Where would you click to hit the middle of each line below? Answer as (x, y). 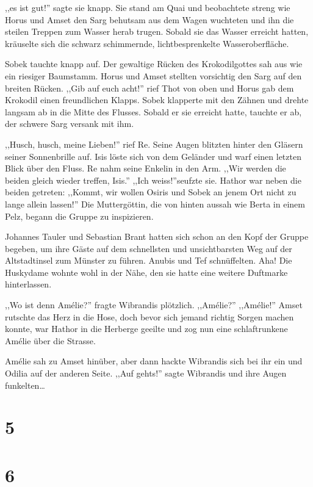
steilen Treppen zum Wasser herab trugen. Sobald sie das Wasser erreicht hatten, (157, 31)
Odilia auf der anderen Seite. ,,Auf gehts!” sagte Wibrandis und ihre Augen (146, 373)
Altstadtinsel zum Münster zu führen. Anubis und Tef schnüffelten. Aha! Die (149, 260)
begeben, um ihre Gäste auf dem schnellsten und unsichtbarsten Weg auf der (149, 248)
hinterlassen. (28, 284)
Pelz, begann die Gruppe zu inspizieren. (79, 216)
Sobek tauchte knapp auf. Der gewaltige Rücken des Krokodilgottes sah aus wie (154, 64)
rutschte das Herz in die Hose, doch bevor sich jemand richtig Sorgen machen (149, 316)
